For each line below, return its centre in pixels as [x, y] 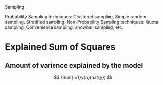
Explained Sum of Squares [60, 47]
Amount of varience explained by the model [74, 65]
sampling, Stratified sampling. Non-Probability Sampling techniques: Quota [82, 22]
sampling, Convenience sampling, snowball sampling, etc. [64, 27]
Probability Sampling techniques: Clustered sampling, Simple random [76, 17]
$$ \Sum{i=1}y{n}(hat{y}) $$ [83, 77]
